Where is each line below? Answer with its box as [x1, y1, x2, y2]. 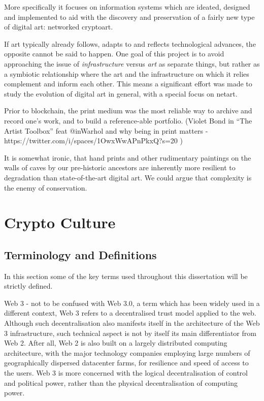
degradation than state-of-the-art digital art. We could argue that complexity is [4, 172, 252, 182]
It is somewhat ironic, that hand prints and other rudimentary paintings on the [4, 152, 251, 163]
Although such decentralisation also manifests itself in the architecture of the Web [4, 318, 260, 328]
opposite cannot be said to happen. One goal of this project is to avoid [4, 48, 224, 59]
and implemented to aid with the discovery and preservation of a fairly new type [4, 11, 255, 22]
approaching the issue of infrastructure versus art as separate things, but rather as [4, 58, 260, 69]
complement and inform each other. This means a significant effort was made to [4, 78, 252, 89]
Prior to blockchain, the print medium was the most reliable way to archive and [4, 105, 252, 116]
